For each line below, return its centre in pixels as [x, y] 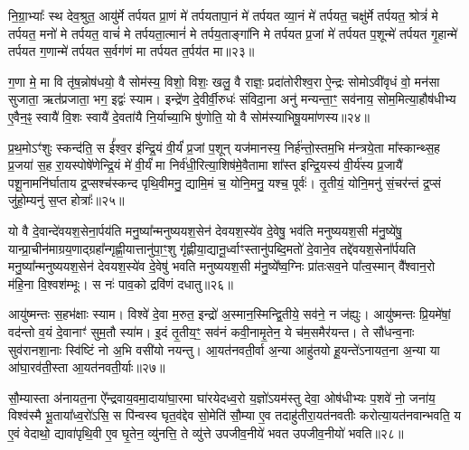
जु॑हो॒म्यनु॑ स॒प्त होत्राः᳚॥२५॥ [66, 200]
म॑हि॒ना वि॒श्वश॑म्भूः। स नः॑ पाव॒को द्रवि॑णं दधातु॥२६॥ [121, 283]
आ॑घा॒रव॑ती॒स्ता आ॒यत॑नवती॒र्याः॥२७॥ [87, 367]
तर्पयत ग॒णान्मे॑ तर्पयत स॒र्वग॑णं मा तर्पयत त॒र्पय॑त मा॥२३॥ [131, 51]
